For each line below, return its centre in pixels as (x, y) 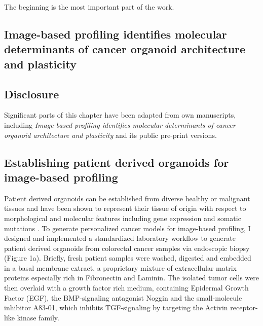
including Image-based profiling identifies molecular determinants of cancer (120, 124)
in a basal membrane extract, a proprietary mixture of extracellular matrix (120, 267)
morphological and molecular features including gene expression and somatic (123, 218)
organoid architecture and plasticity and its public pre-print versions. (110, 135)
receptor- (244, 307)
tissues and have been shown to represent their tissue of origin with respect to (125, 208)
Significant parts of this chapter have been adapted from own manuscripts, (120, 115)
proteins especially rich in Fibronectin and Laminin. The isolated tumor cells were (131, 278)
